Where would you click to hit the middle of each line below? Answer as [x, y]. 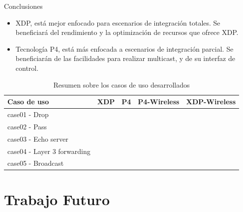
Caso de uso [28, 102]
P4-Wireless [159, 102]
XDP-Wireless [211, 102]
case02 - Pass [27, 126]
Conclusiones [23, 6]
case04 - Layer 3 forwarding [49, 151]
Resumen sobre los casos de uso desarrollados [121, 84]
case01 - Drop [28, 114]
